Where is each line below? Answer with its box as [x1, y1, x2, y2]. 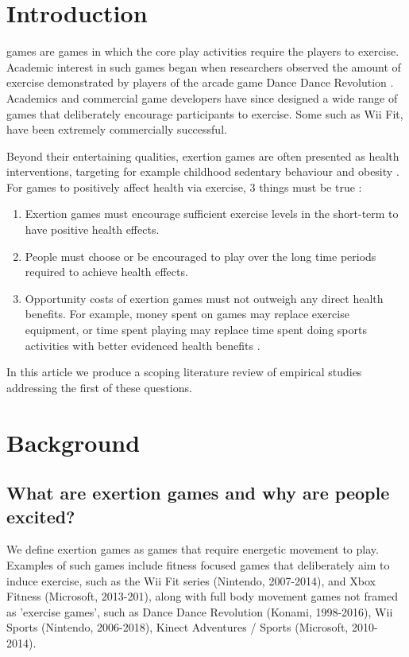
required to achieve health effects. [25, 263, 188, 280]
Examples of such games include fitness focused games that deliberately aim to [6, 556, 390, 573]
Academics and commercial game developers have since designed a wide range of [6, 89, 398, 106]
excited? [6, 503, 75, 528]
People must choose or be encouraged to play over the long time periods [25, 247, 376, 264]
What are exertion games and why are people [6, 480, 390, 505]
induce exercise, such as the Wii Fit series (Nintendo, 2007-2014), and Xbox [6, 572, 376, 589]
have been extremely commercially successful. [6, 121, 227, 138]
